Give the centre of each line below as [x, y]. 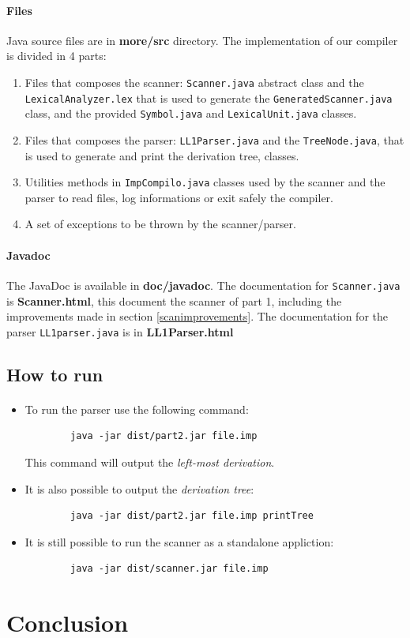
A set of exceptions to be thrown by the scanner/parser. [160, 224]
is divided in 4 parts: [56, 56]
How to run [55, 374]
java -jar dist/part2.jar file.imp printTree [192, 516]
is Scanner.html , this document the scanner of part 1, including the [174, 300]
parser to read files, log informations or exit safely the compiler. [179, 197]
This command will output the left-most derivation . [150, 462]
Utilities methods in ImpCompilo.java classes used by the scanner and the [205, 182]
